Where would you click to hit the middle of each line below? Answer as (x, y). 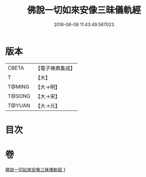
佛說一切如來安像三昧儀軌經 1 (35, 169)
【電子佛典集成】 (55, 68)
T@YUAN (19, 105)
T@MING (18, 87)
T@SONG (19, 96)
